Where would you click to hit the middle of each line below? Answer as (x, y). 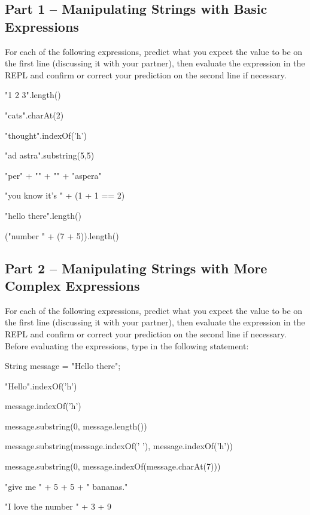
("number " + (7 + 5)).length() (62, 235)
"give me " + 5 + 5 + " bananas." (66, 486)
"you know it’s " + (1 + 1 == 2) (65, 195)
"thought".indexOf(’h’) (46, 135)
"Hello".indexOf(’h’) (41, 386)
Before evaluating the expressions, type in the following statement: (127, 345)
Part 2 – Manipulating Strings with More (136, 268)
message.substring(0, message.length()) (76, 426)
